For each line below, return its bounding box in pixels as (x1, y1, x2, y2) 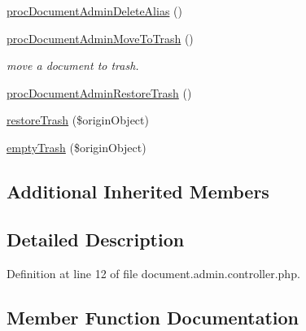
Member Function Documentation (7, 304, 299, 329)
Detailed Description (7, 226, 185, 251)
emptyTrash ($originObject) (7, 138, 146, 155)
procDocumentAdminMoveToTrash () (7, 29, 194, 46)
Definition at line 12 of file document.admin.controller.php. (7, 264, 300, 281)
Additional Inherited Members (7, 178, 269, 203)
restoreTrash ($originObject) (7, 111, 149, 128)
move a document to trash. (7, 57, 139, 74)
